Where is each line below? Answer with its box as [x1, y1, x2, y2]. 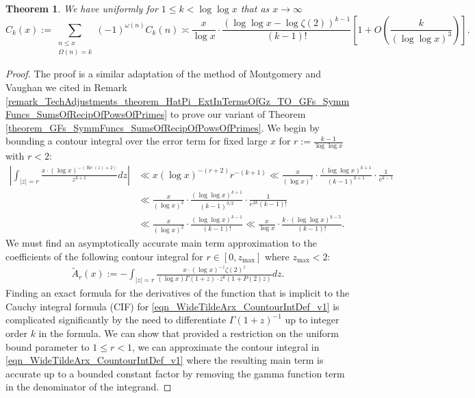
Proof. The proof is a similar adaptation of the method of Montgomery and [5, 66, 322, 81]
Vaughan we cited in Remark [5, 79, 127, 94]
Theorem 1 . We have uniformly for [5, 1, 158, 15]
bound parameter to [5, 339, 90, 353]
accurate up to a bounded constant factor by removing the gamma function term [5, 366, 345, 380]
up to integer [285, 312, 339, 327]
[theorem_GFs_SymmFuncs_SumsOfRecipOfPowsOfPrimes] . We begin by [5, 120, 320, 134]
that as [240, 1, 270, 15]
